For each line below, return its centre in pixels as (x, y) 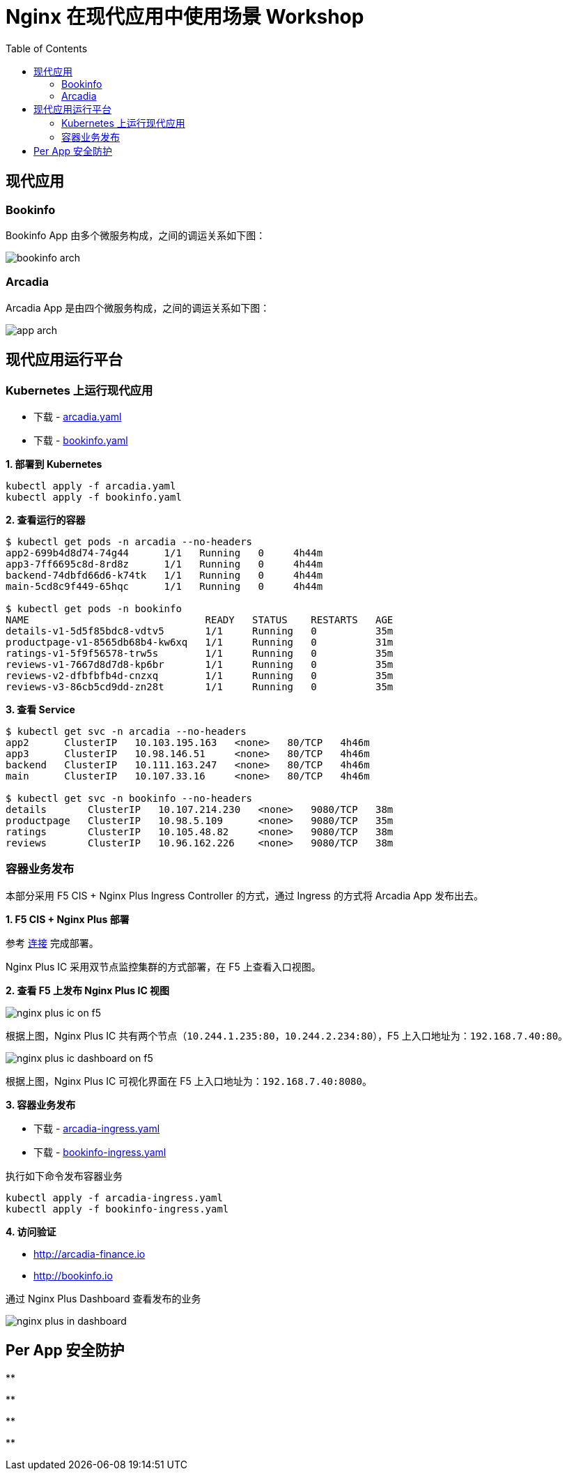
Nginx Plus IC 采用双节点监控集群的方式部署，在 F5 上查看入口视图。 (163, 966)
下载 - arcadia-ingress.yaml (97, 1128)
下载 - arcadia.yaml (78, 416)
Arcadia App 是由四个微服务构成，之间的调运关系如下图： (138, 307)
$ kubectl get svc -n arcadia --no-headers (126, 731)
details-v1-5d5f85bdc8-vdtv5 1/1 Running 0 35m (200, 631)
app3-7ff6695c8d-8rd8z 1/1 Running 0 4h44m (164, 564)
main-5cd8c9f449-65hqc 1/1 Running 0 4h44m (164, 586)
